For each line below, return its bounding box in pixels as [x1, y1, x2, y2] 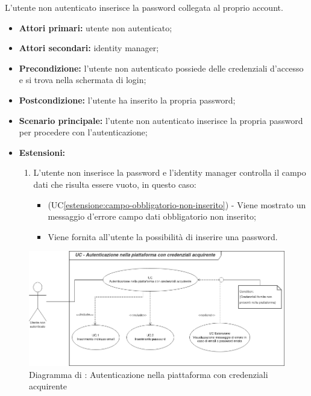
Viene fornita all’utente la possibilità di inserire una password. [48, 230, 278, 243]
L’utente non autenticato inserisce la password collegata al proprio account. [5, 1, 283, 13]
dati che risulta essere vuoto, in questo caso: [33, 178, 196, 190]
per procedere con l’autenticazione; [19, 126, 148, 138]
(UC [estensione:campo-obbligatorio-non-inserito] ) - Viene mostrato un [48, 198, 306, 211]
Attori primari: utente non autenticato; [19, 21, 172, 34]
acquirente [29, 380, 68, 392]
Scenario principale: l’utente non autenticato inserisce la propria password [19, 114, 303, 126]
